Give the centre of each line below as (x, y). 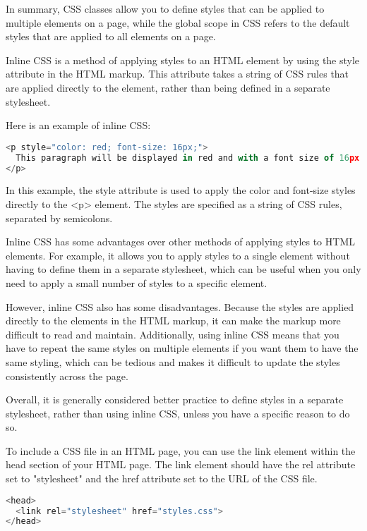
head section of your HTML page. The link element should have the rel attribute (181, 464)
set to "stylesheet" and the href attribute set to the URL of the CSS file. (162, 478)
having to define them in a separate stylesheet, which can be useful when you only (183, 269)
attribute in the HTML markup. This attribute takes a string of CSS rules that (178, 74)
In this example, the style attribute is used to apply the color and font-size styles (181, 190)
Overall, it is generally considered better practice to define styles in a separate (175, 399)
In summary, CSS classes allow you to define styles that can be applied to (165, 8)
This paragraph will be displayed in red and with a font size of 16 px (188, 158)
